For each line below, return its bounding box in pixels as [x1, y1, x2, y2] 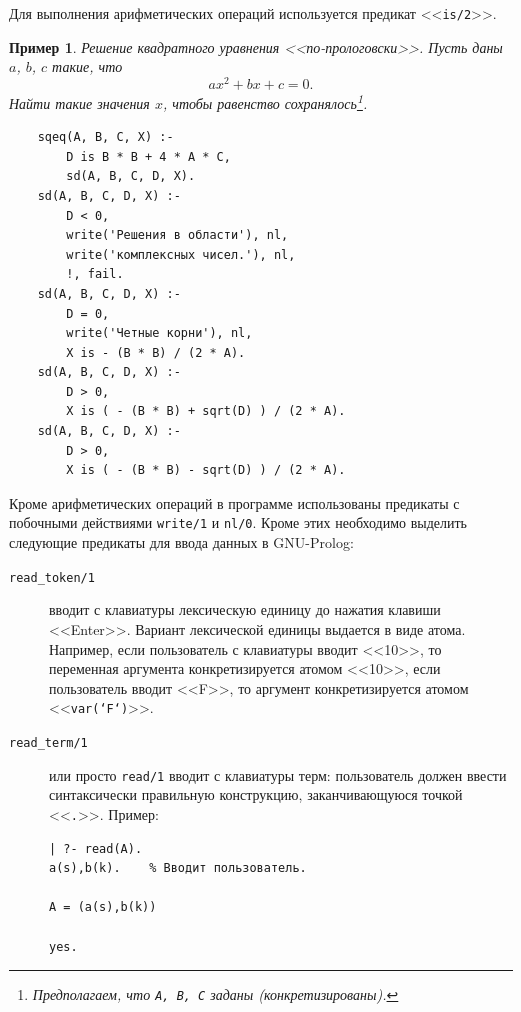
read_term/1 [9, 735, 88, 750]
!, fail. [66, 267, 124, 282]
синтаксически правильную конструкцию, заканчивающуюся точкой [49, 784, 463, 805]
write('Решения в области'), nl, [66, 228, 289, 243]
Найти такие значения [9, 92, 150, 113]
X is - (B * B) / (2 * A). [66, 345, 246, 360]
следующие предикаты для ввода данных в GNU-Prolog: [9, 532, 354, 553]
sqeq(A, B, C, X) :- [37, 130, 174, 145]
